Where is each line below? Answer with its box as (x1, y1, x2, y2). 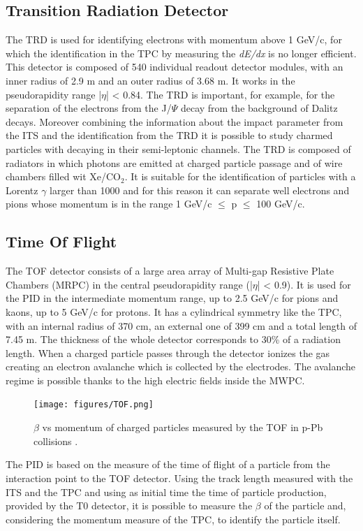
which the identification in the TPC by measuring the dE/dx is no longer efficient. (6, 45, 357, 60)
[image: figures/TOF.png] (34, 400, 154, 410)
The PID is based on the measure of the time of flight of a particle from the (6, 457, 330, 472)
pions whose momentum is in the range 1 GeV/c (6, 196, 212, 211)
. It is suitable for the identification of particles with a (124, 169, 356, 184)
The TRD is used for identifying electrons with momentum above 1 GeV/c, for (6, 32, 342, 47)
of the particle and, (264, 498, 346, 513)
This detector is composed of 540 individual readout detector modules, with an (6, 59, 343, 74)
